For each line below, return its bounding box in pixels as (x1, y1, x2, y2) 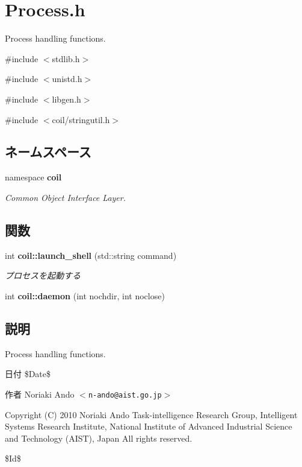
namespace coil (5, 171, 62, 183)
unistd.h (52, 72, 82, 85)
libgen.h (52, 92, 81, 105)
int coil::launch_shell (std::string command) (5, 249, 177, 261)
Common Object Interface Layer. (5, 191, 126, 203)
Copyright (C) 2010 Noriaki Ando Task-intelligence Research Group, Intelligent (5, 408, 298, 421)
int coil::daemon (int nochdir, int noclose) (5, 289, 165, 302)
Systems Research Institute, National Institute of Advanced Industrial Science (5, 420, 292, 433)
